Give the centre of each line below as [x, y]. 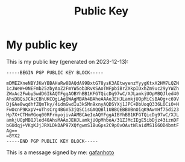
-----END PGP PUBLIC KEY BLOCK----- [52, 141]
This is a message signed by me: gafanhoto [60, 152]
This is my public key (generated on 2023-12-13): [67, 61]
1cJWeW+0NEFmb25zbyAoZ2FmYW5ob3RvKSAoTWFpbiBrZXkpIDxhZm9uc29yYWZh [93, 89]
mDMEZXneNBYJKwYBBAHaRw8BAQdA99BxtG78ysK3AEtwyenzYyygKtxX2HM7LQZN [93, 83]
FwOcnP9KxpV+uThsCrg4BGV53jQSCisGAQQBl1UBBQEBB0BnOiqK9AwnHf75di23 [93, 110]
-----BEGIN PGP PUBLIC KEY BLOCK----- [55, 73]
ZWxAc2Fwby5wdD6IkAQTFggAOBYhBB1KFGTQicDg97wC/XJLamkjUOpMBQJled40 [93, 94]
